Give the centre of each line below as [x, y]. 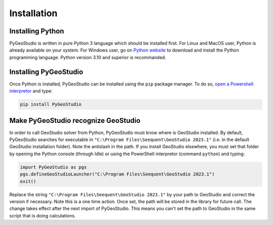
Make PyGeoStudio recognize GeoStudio [75, 121]
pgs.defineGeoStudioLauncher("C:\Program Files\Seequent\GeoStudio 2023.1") [117, 174]
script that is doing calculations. [42, 215]
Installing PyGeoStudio [46, 72]
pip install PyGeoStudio [51, 104]
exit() [28, 181]
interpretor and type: [31, 91]
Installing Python [37, 31]
